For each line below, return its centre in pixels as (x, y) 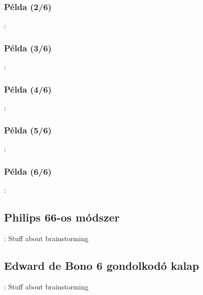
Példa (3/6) (28, 48)
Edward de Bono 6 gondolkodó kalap (102, 266)
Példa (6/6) (28, 171)
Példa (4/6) (28, 89)
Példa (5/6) (28, 130)
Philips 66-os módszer (62, 217)
